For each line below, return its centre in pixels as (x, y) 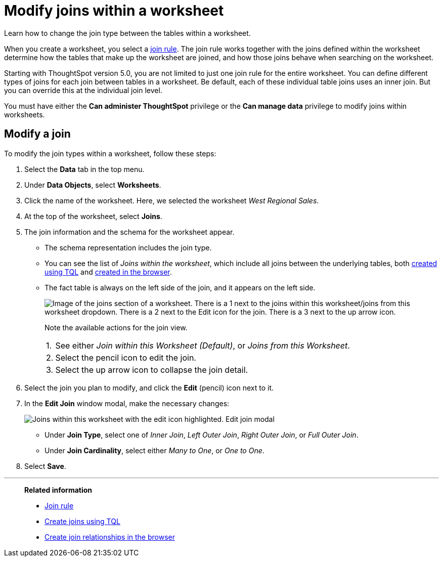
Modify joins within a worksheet (114, 11)
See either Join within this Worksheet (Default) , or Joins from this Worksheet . (203, 345)
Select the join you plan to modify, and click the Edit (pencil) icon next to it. (149, 387)
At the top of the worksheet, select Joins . (93, 216)
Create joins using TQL (82, 521)
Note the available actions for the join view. (116, 327)
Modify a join (37, 134)
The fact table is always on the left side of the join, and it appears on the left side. (180, 287)
